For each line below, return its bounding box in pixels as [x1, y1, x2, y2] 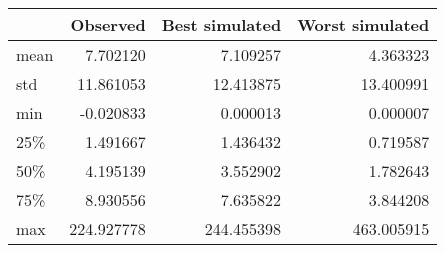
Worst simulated [297, 13, 430, 36]
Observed [70, 13, 146, 36]
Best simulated [161, 13, 282, 36]
